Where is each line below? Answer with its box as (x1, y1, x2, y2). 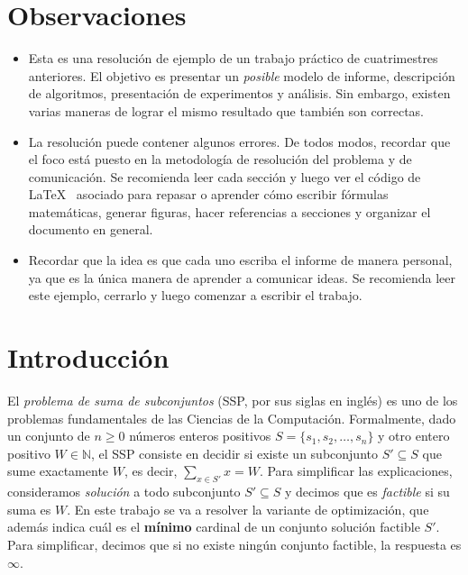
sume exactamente (7, 461, 109, 480)
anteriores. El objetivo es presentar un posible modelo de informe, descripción (28, 66, 455, 85)
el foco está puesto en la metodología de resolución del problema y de (28, 150, 412, 169)
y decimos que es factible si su (285, 482, 450, 501)
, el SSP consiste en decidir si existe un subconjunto (91, 443, 378, 462)
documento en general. (28, 220, 153, 239)
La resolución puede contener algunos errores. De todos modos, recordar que (28, 132, 451, 151)
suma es (7, 499, 51, 518)
